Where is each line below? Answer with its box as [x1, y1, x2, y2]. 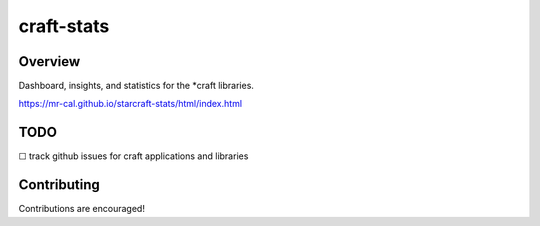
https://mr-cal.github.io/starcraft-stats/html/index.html [18, 98, 243, 110]
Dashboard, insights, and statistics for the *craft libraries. [18, 80, 255, 92]
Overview [18, 53, 81, 70]
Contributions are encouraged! [18, 203, 145, 215]
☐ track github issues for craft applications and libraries [18, 150, 249, 162]
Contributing [18, 176, 100, 194]
